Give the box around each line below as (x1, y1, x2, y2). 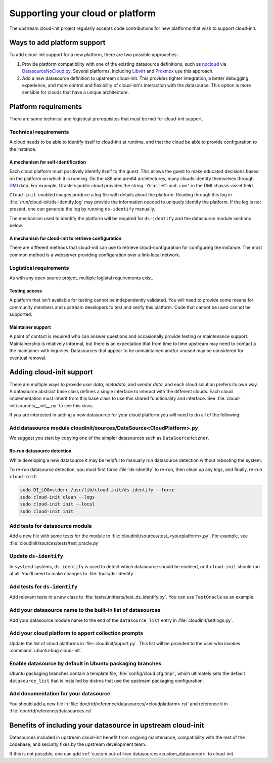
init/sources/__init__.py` (9, 402, 58, 408)
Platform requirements (9, 103, 82, 111)
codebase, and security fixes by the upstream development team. (9, 741, 147, 747)
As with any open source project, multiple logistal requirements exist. (9, 275, 154, 281)
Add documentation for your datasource (9, 690, 111, 697)
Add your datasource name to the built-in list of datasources (9, 607, 161, 614)
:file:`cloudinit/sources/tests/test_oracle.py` (9, 540, 100, 546)
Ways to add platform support (9, 38, 106, 47)
